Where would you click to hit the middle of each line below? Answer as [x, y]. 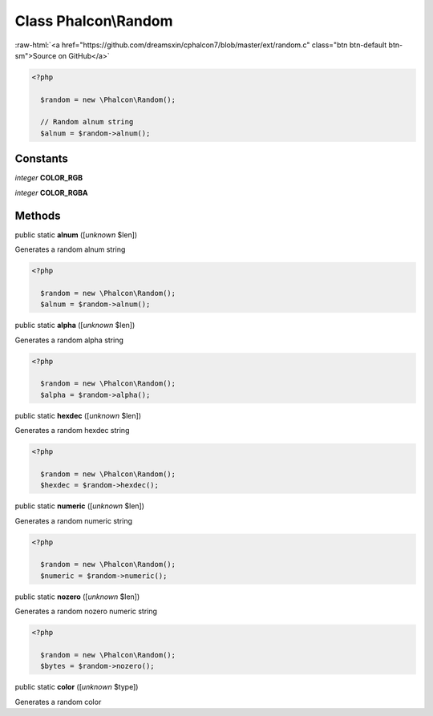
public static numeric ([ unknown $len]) [79, 506]
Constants [41, 159]
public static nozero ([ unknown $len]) [77, 597]
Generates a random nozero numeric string [86, 611]
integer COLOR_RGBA [51, 192]
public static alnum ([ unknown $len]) [76, 235]
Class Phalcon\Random [94, 21]
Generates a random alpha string [69, 340]
